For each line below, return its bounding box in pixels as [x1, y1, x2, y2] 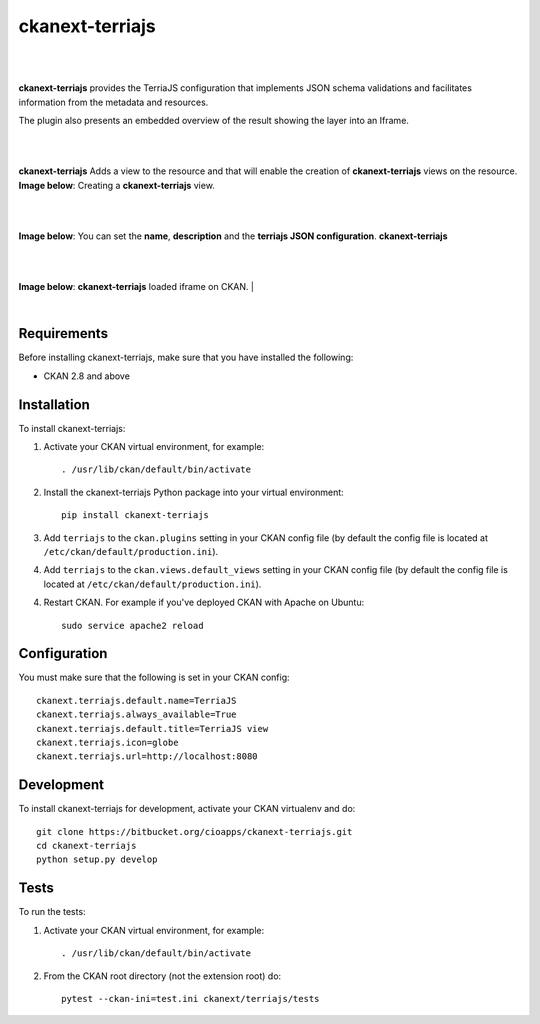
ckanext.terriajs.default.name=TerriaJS [36, 695, 237, 706]
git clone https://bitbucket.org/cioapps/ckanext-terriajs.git [36, 826, 353, 837]
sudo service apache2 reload [61, 620, 204, 631]
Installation [18, 396, 90, 413]
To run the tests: [18, 906, 86, 918]
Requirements [18, 325, 109, 342]
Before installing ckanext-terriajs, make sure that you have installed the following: [18, 351, 354, 364]
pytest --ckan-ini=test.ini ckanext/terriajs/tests [61, 993, 320, 1004]
